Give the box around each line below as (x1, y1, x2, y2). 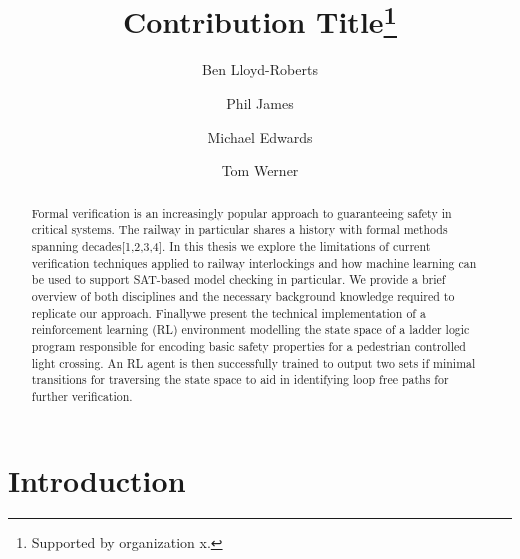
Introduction (8, 459, 186, 500)
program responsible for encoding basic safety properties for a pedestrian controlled (31, 337, 466, 354)
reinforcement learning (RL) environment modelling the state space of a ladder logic (31, 321, 470, 338)
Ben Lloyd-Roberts (202, 59, 318, 80)
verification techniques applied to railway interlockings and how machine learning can (31, 254, 477, 271)
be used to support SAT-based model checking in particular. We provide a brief (31, 271, 446, 288)
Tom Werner (221, 160, 299, 181)
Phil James (226, 93, 294, 114)
